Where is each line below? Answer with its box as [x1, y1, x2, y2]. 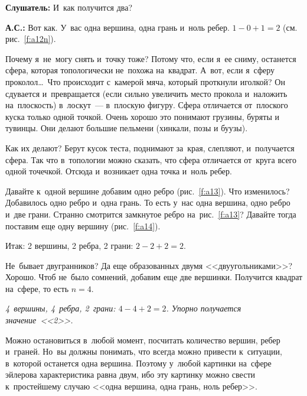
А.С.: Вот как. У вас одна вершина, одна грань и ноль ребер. [5, 21, 230, 33]
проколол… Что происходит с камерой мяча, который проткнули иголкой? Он [5, 75, 285, 87]
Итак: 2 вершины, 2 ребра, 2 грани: [5, 239, 133, 252]
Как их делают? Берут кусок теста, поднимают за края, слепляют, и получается [5, 141, 295, 154]
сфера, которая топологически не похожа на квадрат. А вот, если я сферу [5, 64, 275, 76]
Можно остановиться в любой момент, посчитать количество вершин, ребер [5, 333, 280, 346]
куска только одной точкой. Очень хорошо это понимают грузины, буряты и [5, 110, 279, 122]
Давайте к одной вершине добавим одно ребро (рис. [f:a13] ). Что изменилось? [5, 184, 290, 197]
